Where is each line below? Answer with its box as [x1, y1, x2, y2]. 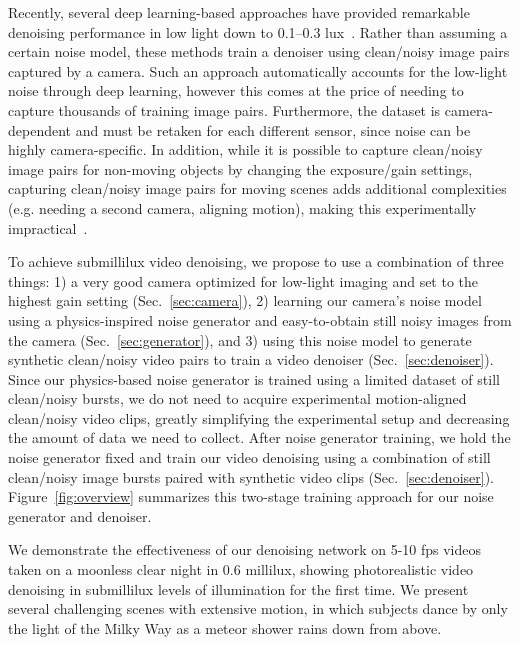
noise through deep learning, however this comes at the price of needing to [8, 80, 464, 101]
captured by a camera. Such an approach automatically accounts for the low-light [8, 60, 508, 81]
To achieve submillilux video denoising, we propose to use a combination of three [8, 251, 504, 272]
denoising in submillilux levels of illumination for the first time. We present [8, 578, 469, 599]
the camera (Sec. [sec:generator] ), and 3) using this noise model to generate [8, 329, 472, 350]
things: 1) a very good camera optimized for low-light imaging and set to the [8, 270, 479, 291]
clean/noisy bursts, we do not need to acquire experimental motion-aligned [8, 388, 467, 409]
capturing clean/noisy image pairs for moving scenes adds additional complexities [8, 178, 507, 199]
